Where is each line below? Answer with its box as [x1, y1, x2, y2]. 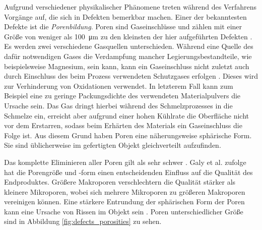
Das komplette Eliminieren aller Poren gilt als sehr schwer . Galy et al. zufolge [4, 156, 246, 167]
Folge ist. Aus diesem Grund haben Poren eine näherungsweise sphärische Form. [4, 130, 252, 140]
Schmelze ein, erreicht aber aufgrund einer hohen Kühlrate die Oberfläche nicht [4, 110, 249, 121]
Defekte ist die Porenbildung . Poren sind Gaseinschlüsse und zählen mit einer [4, 21, 242, 32]
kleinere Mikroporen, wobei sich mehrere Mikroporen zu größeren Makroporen [4, 186, 245, 197]
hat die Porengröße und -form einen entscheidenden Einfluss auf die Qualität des [4, 166, 253, 177]
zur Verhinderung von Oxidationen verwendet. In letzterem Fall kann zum [4, 80, 233, 91]
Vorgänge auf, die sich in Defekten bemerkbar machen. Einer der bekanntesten [4, 11, 247, 22]
